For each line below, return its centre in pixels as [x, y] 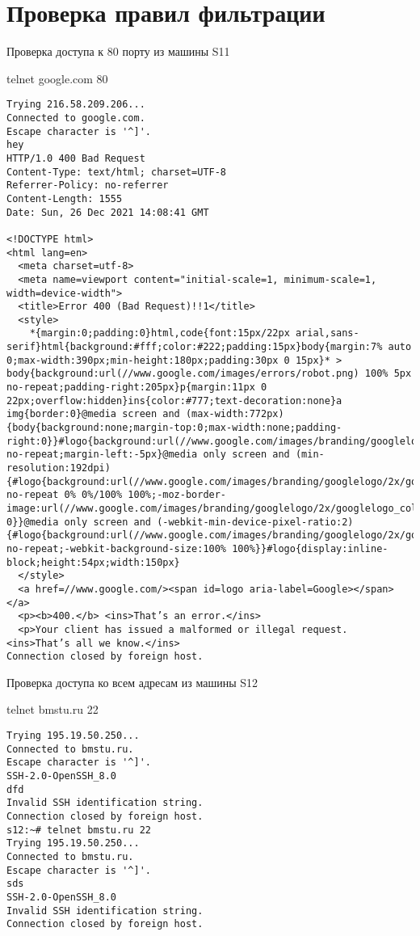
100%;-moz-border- [177, 495]
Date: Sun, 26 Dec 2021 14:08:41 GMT [108, 212]
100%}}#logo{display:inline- [310, 548]
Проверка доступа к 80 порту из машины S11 [118, 51]
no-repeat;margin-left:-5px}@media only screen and [148, 455]
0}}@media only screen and [79, 522]
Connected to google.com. [76, 118]
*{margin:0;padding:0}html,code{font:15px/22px [160, 333]
